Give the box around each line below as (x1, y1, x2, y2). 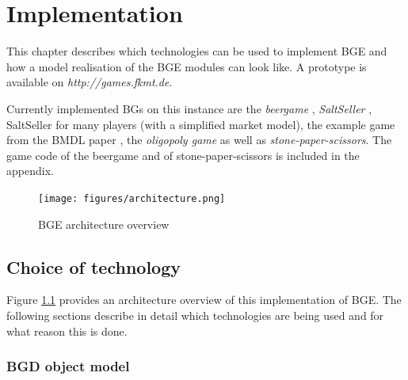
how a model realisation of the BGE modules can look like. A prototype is (6, 58, 367, 74)
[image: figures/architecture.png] (38, 192, 226, 204)
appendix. (6, 162, 54, 179)
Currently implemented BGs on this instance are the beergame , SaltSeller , (6, 100, 372, 116)
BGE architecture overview (38, 215, 170, 232)
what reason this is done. (6, 322, 128, 339)
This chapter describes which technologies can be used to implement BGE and (6, 43, 387, 59)
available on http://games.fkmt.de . (6, 74, 173, 90)
